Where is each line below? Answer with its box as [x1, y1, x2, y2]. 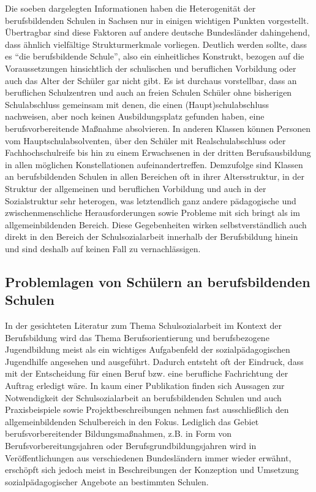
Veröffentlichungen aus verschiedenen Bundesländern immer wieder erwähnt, [5, 451, 292, 464]
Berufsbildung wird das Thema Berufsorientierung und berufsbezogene [5, 331, 269, 344]
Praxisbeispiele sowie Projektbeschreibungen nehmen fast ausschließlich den [5, 403, 289, 416]
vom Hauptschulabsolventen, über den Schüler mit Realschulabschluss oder [5, 134, 286, 147]
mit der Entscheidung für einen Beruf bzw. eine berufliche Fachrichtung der [5, 367, 288, 380]
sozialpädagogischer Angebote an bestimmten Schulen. [5, 475, 209, 488]
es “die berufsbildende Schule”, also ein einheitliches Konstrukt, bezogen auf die [5, 50, 304, 63]
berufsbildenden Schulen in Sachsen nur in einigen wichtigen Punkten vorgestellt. [5, 13, 309, 26]
